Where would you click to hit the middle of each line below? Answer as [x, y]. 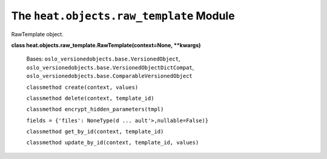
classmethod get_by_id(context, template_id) [95, 132]
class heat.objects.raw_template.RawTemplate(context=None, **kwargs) [106, 45]
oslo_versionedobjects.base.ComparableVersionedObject [110, 76]
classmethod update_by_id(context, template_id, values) [113, 143]
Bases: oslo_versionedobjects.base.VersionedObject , [103, 59]
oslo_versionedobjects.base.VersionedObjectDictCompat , [110, 67]
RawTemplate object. [37, 34]
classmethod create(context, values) [82, 87]
